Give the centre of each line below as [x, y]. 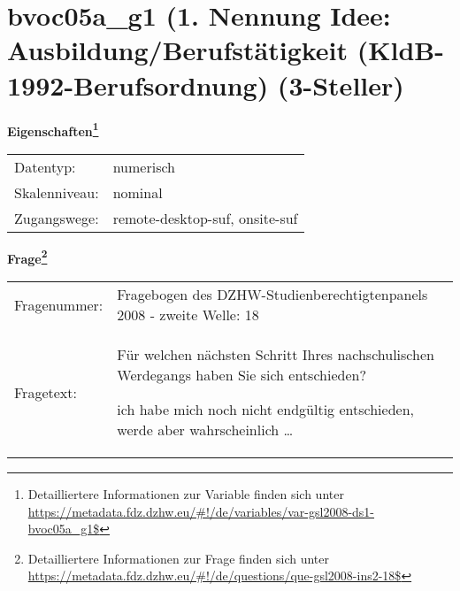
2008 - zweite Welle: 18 [188, 315]
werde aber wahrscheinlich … [205, 430]
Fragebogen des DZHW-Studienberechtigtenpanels [272, 294]
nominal [138, 192]
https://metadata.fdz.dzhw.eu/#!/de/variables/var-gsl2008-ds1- [201, 511]
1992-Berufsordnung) [138, 84]
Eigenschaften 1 [53, 129]
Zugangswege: [57, 218]
